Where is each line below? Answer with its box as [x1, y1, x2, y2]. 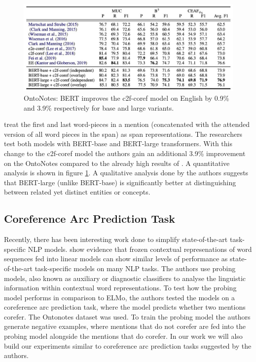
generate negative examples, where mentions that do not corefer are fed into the [4, 321, 246, 331]
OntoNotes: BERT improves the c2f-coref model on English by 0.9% [24, 92, 229, 103]
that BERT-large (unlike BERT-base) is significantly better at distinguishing [4, 177, 236, 187]
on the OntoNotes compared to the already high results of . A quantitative [4, 158, 230, 168]
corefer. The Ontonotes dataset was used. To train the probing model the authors [4, 311, 251, 322]
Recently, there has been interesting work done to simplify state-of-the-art [4, 234, 228, 244]
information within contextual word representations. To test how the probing [4, 282, 237, 293]
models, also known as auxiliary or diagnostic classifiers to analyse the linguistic [4, 273, 246, 283]
